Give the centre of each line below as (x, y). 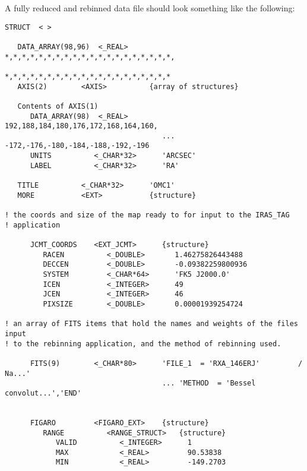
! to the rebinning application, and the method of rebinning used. (143, 344)
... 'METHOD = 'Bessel (209, 383)
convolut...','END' (43, 393)
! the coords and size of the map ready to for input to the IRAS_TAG (147, 215)
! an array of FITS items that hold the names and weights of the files (151, 324)
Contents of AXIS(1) (58, 106)
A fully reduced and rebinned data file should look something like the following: (150, 8)
